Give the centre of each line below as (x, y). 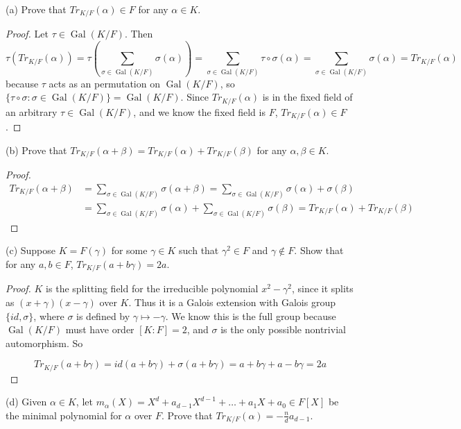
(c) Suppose (31, 250)
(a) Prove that (36, 9)
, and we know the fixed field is (199, 111)
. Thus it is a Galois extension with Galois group (232, 302)
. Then (139, 34)
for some (129, 250)
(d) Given (26, 402)
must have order (100, 329)
